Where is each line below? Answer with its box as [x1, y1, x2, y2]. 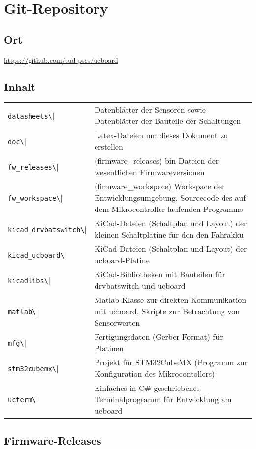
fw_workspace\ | [8, 192, 63, 204]
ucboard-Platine [94, 254, 150, 266]
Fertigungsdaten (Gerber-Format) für [94, 331, 223, 343]
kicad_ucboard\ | [8, 248, 67, 260]
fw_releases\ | [8, 160, 59, 172]
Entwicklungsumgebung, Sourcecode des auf [94, 192, 246, 204]
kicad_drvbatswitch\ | [8, 223, 87, 235]
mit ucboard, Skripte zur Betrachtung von [94, 305, 240, 317]
